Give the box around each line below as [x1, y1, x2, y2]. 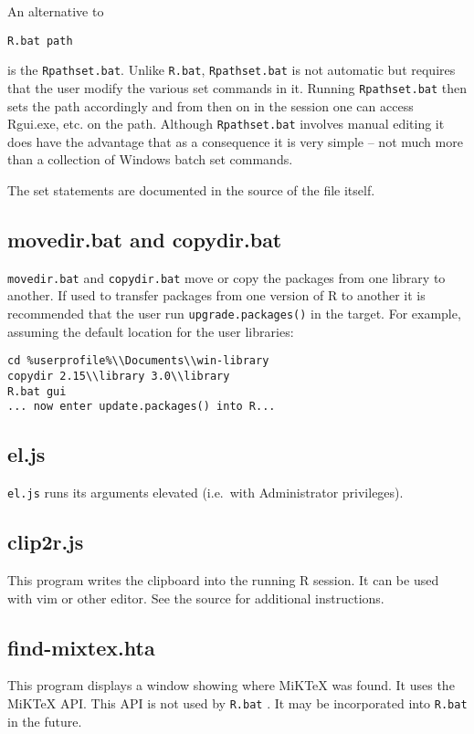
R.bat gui [7, 384, 67, 398]
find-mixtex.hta [7, 633, 155, 661]
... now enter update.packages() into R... [7, 400, 276, 414]
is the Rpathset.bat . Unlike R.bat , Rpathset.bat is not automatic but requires [7, 60, 456, 79]
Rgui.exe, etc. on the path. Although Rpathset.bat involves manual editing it [7, 114, 445, 133]
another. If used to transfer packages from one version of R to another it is [7, 286, 426, 305]
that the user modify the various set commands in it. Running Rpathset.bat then [7, 78, 468, 97]
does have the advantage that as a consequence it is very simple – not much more [7, 131, 463, 151]
